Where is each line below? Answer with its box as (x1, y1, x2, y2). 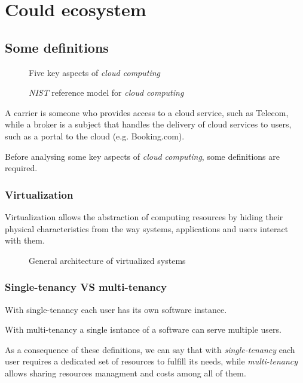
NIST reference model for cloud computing (29, 86, 184, 99)
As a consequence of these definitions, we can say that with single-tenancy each (5, 343, 295, 355)
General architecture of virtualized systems (29, 254, 186, 266)
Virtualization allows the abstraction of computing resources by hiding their (5, 210, 283, 223)
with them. (5, 234, 45, 247)
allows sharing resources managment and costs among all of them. (5, 366, 246, 379)
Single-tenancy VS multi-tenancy (5, 279, 167, 294)
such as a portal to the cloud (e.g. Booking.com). (5, 129, 185, 142)
